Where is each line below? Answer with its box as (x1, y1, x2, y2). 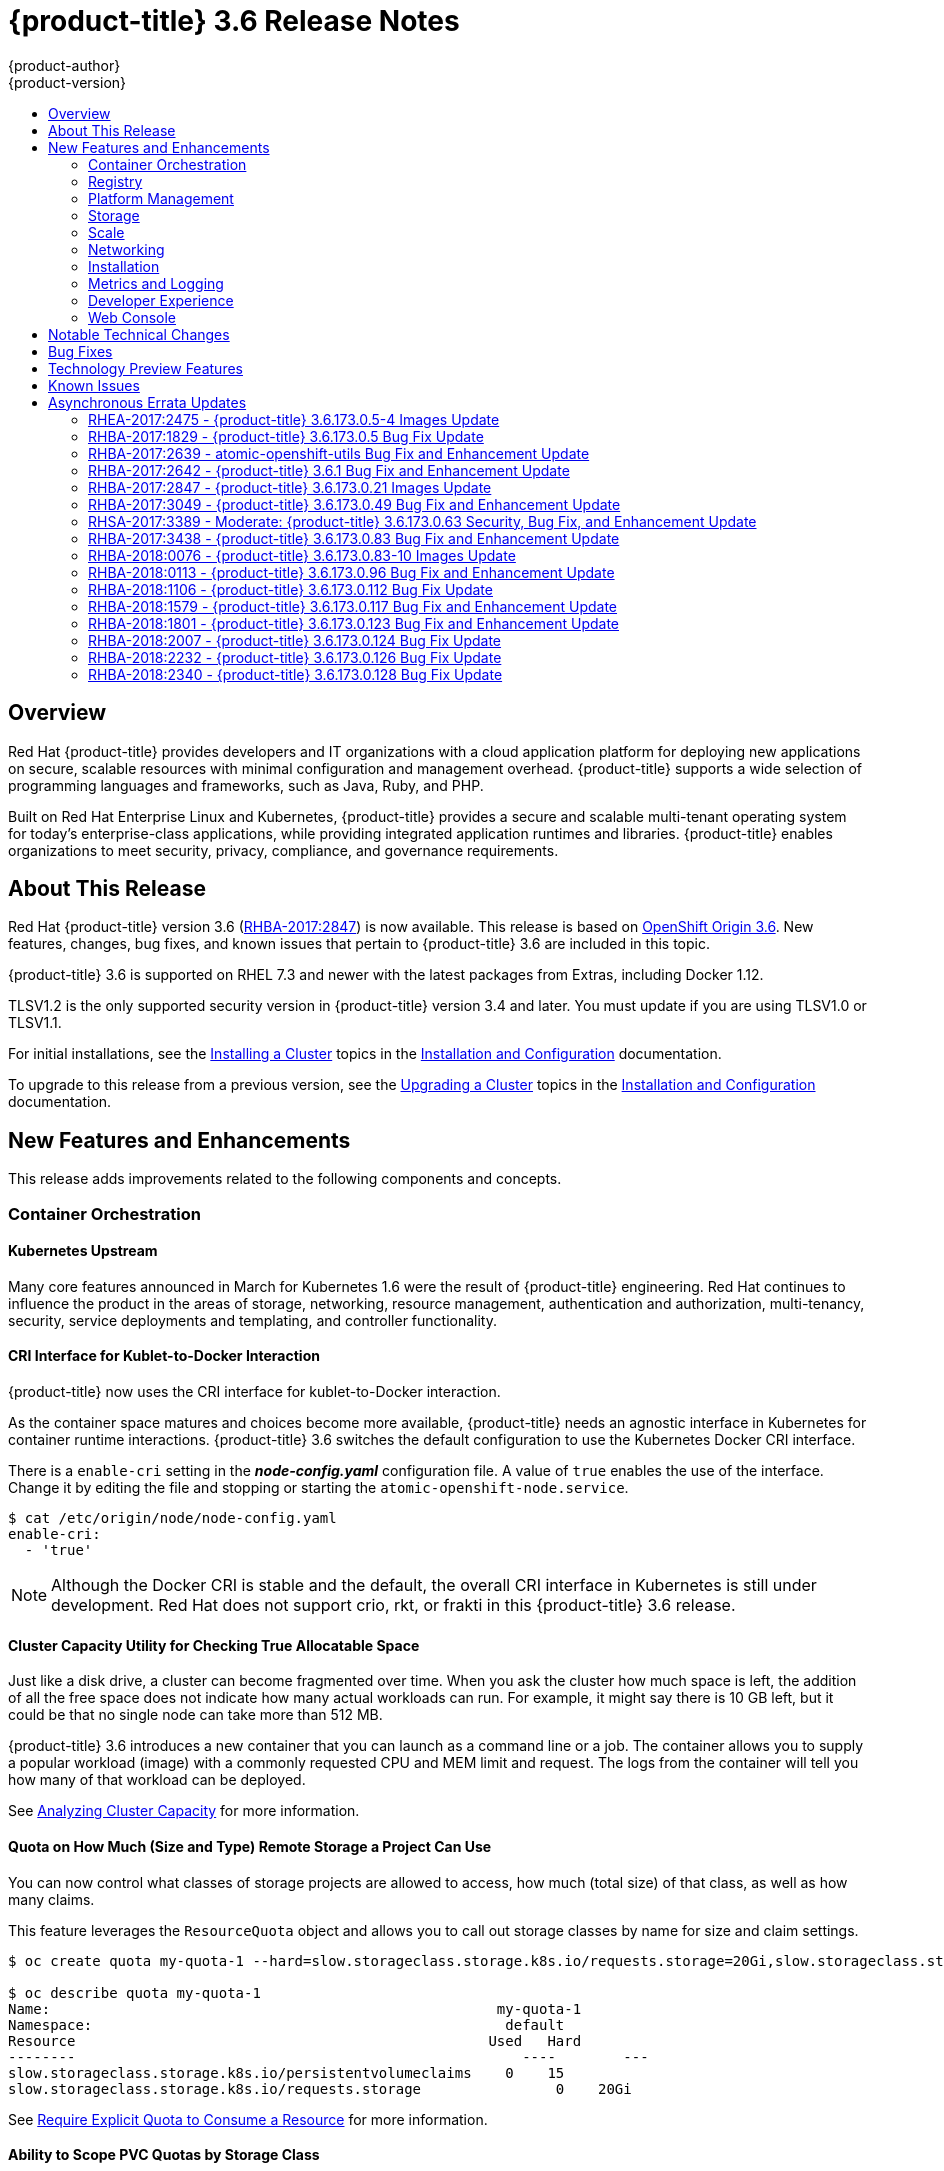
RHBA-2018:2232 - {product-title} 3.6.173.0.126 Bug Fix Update (88, 648, 502, 666)
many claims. (8, 1890, 95, 1908)
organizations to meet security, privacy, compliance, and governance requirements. (8, 841, 559, 859)
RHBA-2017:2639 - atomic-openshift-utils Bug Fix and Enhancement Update (88, 444, 590, 462)
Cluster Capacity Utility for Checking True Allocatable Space (8, 1636, 420, 1654)
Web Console (88, 308, 176, 326)
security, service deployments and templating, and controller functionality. (8, 1311, 498, 1329)
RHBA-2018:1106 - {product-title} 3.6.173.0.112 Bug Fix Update (88, 580, 493, 598)
